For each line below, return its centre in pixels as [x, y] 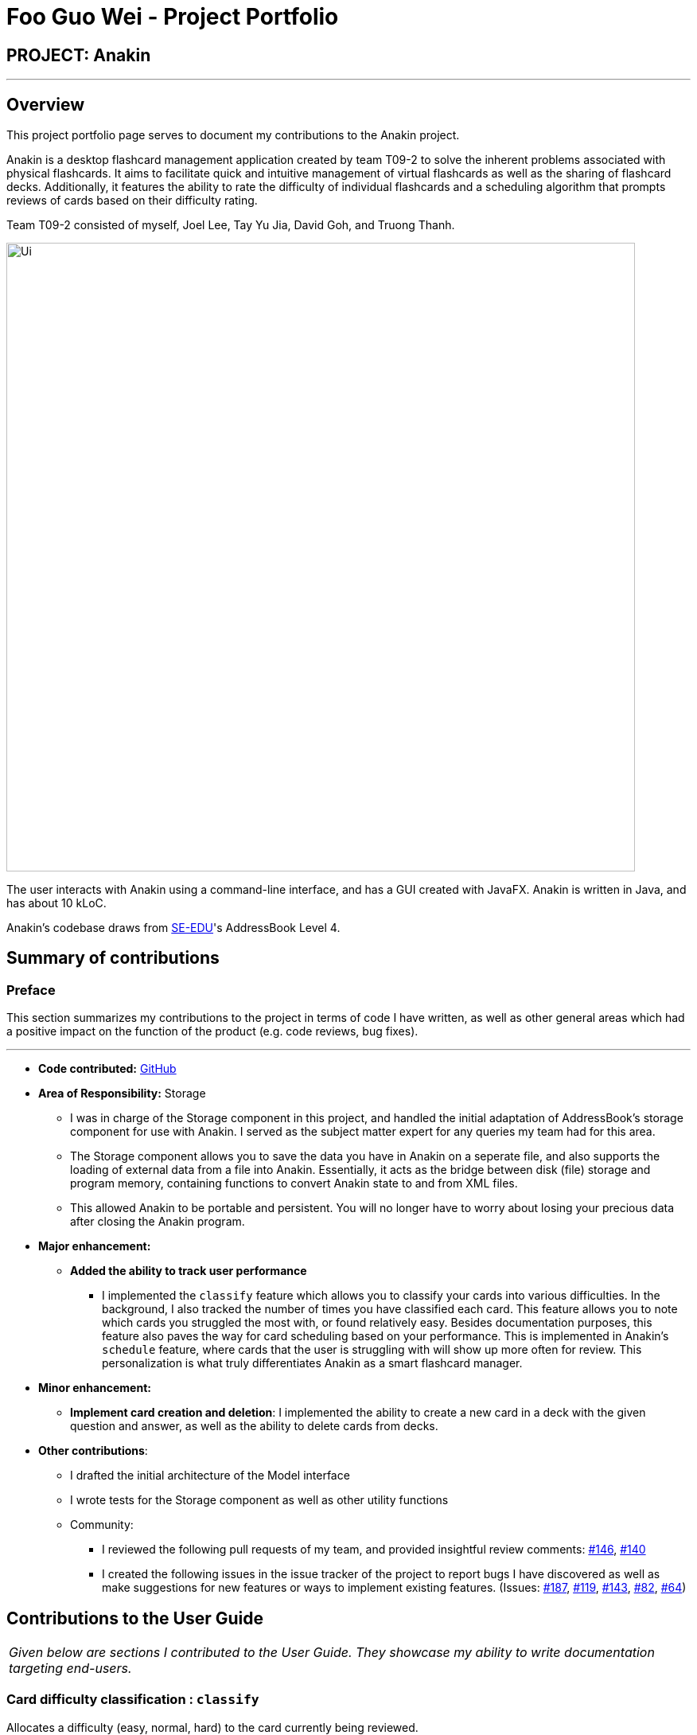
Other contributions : [93, 1451]
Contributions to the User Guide [135, 1618]
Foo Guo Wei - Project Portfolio [173, 17]
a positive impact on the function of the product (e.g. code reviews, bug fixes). [212, 1031]
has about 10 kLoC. [56, 903]
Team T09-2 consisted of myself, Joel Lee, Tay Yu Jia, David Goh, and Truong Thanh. [231, 225]
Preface [31, 990]
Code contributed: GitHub [107, 1069]
